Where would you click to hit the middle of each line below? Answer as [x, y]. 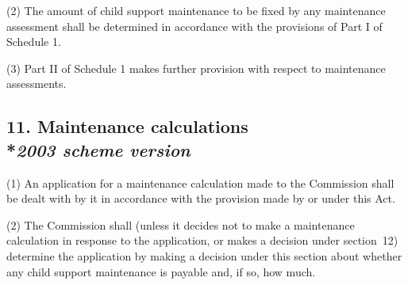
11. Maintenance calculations [127, 126]
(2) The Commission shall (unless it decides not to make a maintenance [181, 224]
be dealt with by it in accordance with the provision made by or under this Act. [201, 198]
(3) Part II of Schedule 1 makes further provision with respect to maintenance [196, 68]
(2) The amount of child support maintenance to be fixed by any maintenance [196, 10]
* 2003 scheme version [98, 149]
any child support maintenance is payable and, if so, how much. [161, 271]
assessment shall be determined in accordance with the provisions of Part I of [194, 26]
